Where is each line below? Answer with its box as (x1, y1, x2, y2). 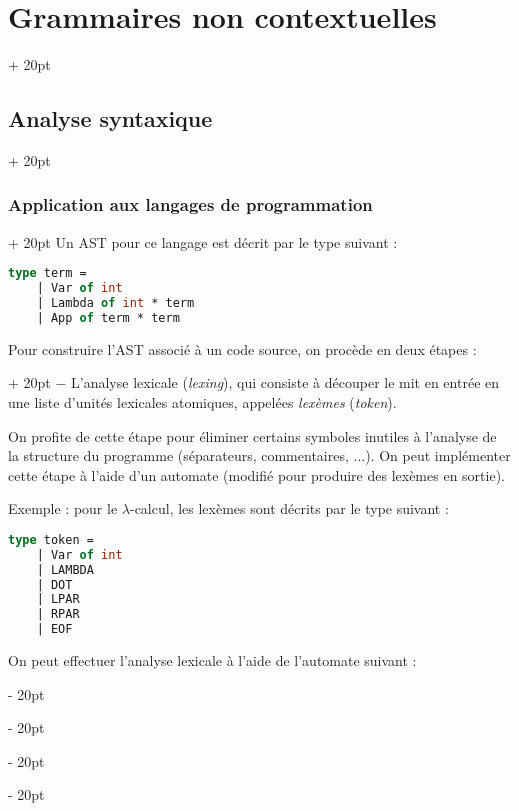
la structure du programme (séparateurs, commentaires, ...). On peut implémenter (8, 445, 511, 466)
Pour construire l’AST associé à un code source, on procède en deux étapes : (8, 338, 477, 359)
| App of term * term (36, 310, 180, 325)
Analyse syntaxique (8, 103, 213, 134)
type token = (8, 532, 94, 547)
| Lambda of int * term (36, 296, 195, 311)
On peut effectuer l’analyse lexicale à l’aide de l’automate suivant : (8, 650, 417, 671)
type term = (8, 266, 87, 281)
